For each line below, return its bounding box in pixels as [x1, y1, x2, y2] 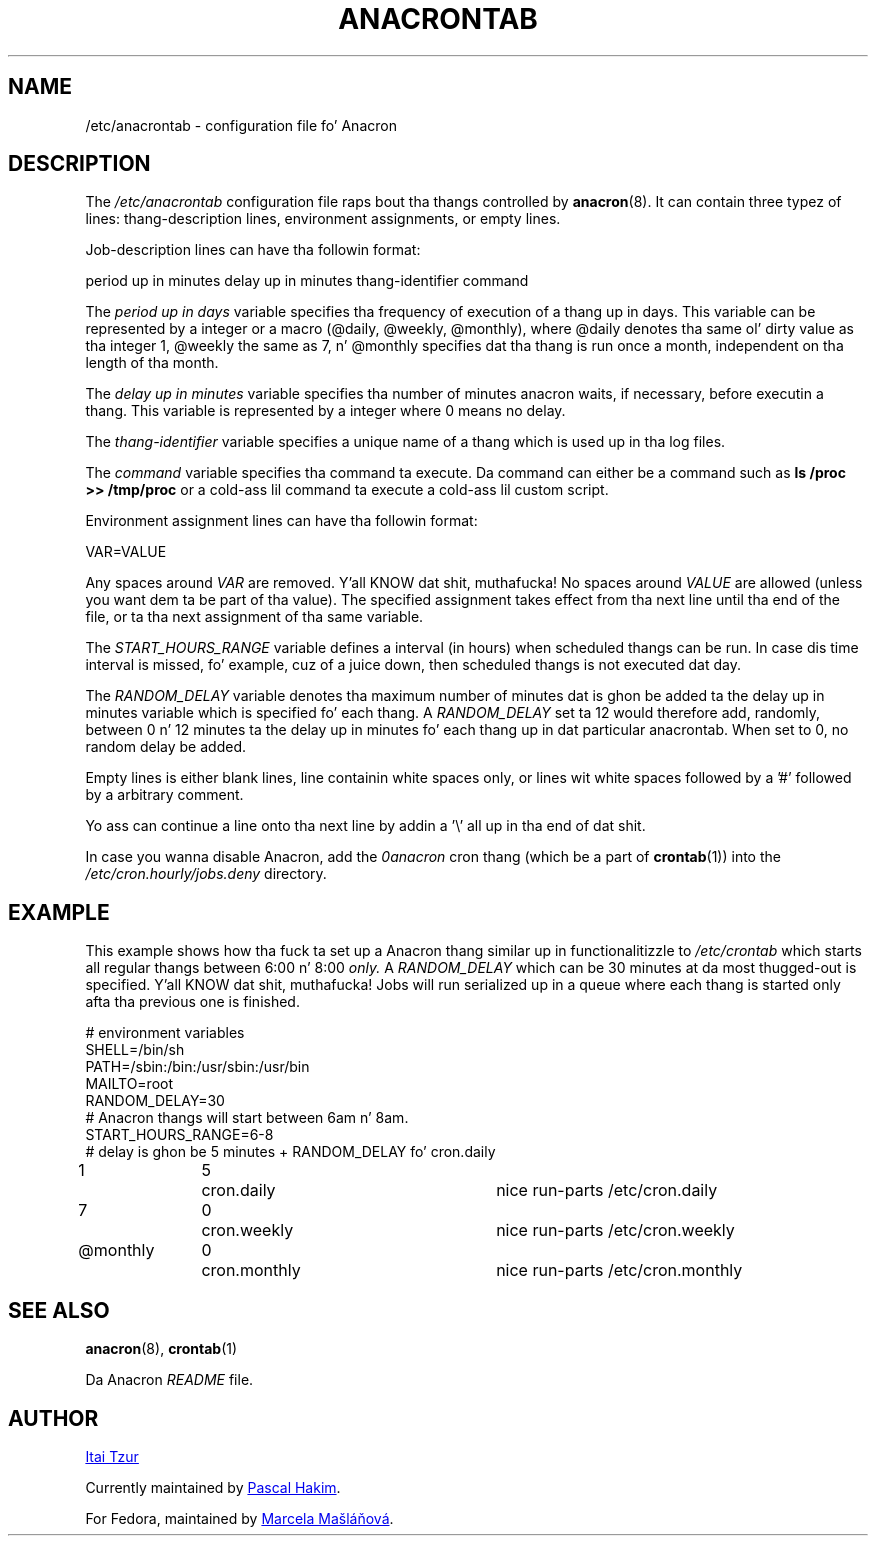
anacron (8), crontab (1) [85, 1340, 238, 1358]
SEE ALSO [8, 1297, 110, 1323]
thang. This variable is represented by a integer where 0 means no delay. [85, 402, 566, 420]
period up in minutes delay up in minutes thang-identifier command [85, 272, 529, 290]
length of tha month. [85, 354, 219, 372]
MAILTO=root [85, 1075, 174, 1093]
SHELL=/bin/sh [85, 1041, 185, 1059]
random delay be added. [85, 738, 246, 756]
